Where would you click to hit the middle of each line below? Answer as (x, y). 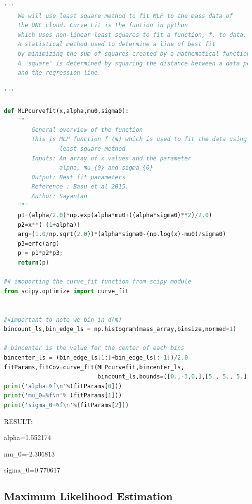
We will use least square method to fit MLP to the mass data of (125, 16)
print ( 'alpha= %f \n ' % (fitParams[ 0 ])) (63, 386)
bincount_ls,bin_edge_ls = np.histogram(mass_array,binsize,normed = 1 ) (120, 329)
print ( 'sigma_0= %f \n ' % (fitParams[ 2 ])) (66, 405)
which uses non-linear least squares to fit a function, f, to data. (132, 35)
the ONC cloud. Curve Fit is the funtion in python (103, 25)
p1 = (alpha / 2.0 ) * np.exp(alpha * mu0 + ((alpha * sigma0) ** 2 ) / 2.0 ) (115, 215)
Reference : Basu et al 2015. (80, 187)
